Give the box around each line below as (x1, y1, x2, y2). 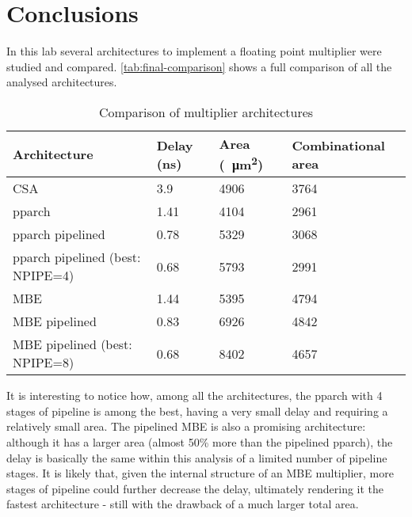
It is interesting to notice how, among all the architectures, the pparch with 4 (6, 387, 383, 404)
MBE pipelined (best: (13, 335, 132, 354)
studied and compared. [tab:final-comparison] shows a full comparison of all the (6, 58, 392, 74)
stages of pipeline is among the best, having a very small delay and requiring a (6, 402, 388, 419)
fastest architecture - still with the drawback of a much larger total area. (6, 496, 359, 512)
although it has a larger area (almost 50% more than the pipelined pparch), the (6, 434, 393, 450)
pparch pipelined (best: (13, 248, 141, 267)
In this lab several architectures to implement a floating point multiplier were (6, 43, 382, 59)
